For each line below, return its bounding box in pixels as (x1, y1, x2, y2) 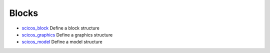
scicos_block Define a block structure (21, 25, 99, 31)
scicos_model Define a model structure (21, 39, 102, 45)
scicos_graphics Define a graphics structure (21, 31, 113, 37)
